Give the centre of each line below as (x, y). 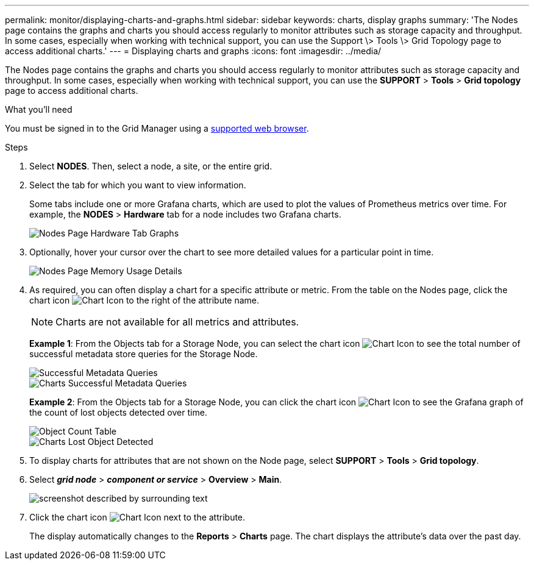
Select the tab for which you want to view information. (138, 185)
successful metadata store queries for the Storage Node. (144, 354)
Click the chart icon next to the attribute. (137, 517)
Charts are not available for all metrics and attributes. (177, 322)
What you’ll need (39, 109)
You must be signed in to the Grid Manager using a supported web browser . (157, 128)
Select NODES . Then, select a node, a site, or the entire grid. (151, 166)
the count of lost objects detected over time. (118, 412)
